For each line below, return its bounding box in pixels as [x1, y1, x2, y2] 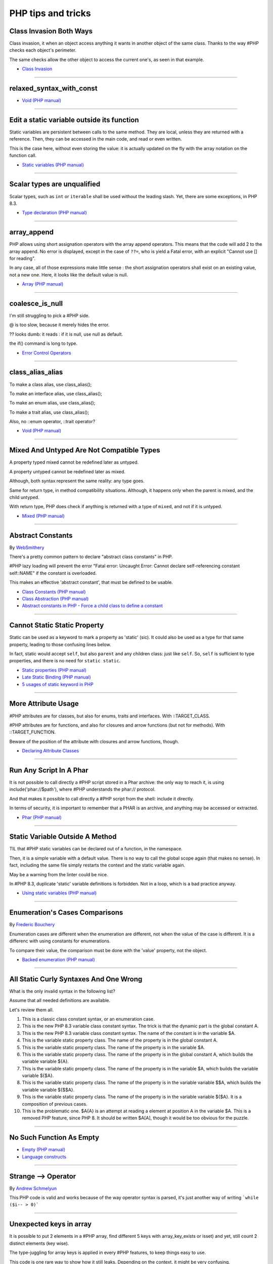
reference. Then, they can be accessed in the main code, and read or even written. [9, 136, 182, 142]
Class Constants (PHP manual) [22, 589, 86, 595]
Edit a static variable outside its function [9, 115, 139, 124]
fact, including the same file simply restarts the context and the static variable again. [9, 862, 186, 868]
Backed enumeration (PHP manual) [22, 956, 96, 963]
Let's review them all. [9, 1007, 54, 1013]
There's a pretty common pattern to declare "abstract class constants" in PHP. [9, 554, 173, 560]
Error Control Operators [22, 349, 71, 356]
